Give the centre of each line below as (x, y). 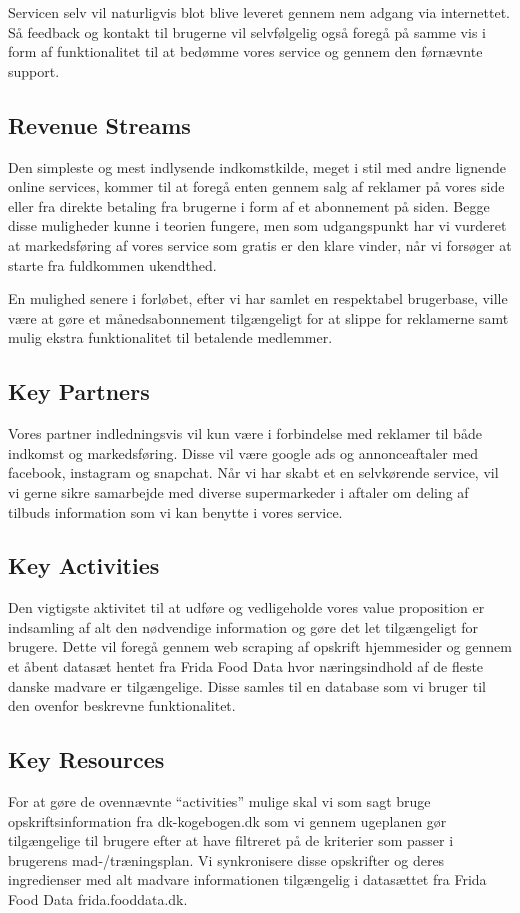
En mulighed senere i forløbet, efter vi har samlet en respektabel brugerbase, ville (258, 298)
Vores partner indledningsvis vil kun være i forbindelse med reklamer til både (245, 433)
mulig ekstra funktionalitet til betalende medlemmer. (170, 337)
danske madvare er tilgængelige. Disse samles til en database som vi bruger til (247, 685)
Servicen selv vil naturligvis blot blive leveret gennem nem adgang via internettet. (259, 12)
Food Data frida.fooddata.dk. (98, 899)
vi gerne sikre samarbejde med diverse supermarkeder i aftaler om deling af (238, 491)
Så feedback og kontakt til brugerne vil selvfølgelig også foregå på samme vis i (247, 31)
